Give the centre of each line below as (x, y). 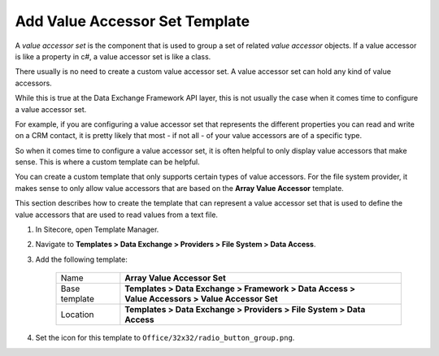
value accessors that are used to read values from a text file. (117, 215)
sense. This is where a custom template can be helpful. (108, 162)
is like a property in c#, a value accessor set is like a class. (113, 56)
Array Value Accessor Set (176, 278)
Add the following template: (81, 259)
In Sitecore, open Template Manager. (97, 230)
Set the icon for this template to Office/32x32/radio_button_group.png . (165, 338)
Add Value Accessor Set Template (133, 21)
